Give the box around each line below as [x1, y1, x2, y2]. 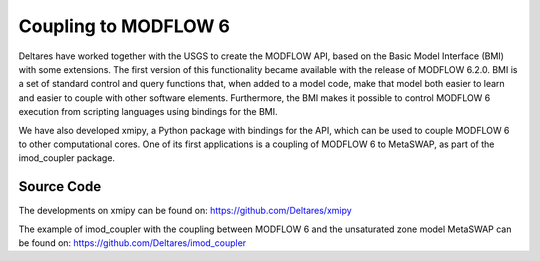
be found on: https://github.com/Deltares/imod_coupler [18, 236, 247, 249]
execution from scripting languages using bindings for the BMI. [18, 106, 279, 118]
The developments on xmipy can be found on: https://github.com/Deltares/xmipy [18, 205, 352, 217]
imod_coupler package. [18, 152, 115, 164]
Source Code [18, 178, 102, 195]
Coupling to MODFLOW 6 [18, 15, 230, 37]
